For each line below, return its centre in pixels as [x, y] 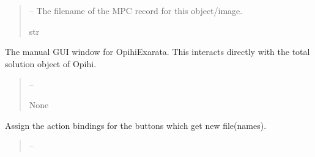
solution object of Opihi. [51, 63]
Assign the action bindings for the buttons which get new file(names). [136, 125]
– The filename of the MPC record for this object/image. [136, 10]
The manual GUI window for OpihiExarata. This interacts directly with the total [157, 52]
